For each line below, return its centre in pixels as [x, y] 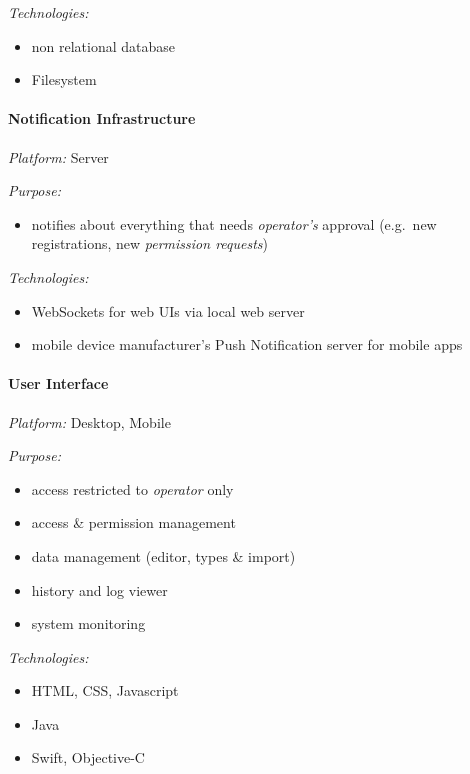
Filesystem [64, 79]
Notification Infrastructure [102, 118]
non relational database [103, 45]
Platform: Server [58, 156]
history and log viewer [99, 589]
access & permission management [133, 522]
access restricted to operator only [132, 488]
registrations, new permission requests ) [150, 243]
